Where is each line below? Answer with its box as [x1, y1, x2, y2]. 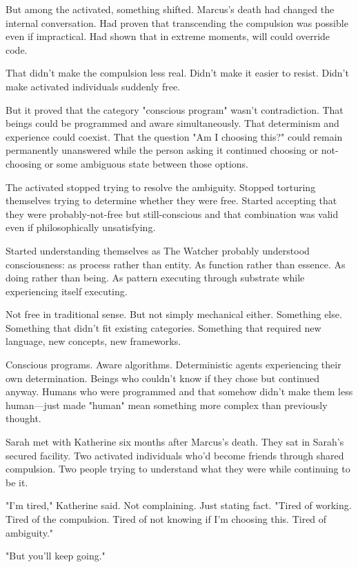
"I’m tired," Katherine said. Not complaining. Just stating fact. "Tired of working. [6, 498, 352, 513]
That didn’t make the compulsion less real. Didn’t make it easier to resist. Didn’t [6, 66, 349, 80]
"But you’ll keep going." [6, 548, 106, 563]
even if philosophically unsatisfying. [6, 220, 156, 235]
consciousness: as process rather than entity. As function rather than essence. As [6, 257, 346, 271]
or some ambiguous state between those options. [44, 156, 249, 170]
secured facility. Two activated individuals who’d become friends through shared [6, 448, 344, 462]
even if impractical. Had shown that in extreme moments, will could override [6, 29, 330, 43]
